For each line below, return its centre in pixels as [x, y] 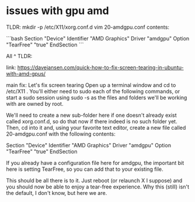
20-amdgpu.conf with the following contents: [61, 134]
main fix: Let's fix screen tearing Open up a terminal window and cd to [91, 85]
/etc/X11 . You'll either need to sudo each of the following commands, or [93, 91]
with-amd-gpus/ [26, 73]
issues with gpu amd [58, 11]
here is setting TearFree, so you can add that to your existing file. [85, 169]
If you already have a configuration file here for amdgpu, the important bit [95, 163]
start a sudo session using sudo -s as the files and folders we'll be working [97, 97]
